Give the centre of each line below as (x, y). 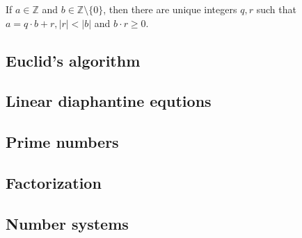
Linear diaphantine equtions (109, 101)
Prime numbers (62, 142)
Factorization (54, 182)
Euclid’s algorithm (73, 60)
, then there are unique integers (170, 9)
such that (276, 9)
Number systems (67, 223)
